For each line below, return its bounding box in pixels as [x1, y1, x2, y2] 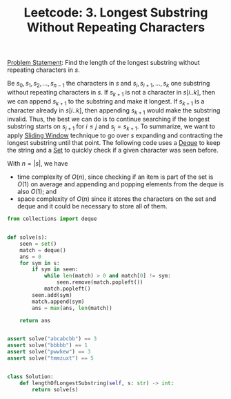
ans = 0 [19, 253, 41, 260]
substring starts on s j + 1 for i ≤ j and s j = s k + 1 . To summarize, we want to [7, 122, 216, 133]
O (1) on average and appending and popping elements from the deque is [17, 180, 224, 188]
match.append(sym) [32, 298, 85, 305]
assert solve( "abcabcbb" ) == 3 [7, 335, 97, 342]
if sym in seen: [32, 266, 79, 273]
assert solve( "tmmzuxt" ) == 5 [7, 355, 94, 362]
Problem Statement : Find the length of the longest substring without [7, 59, 200, 67]
